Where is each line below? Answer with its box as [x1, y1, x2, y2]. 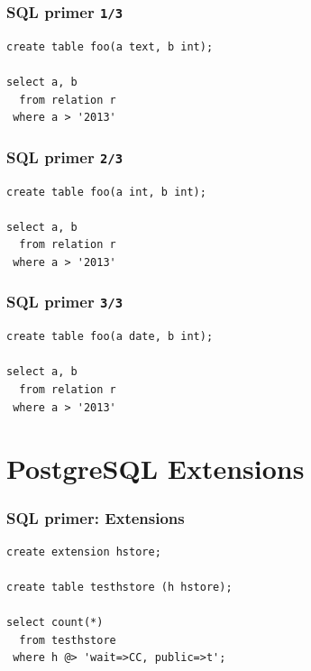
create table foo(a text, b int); [6, 40, 214, 53]
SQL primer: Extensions [6, 506, 185, 529]
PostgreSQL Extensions [6, 450, 305, 487]
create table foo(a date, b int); [6, 330, 214, 344]
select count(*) [6, 616, 104, 630]
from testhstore [19, 633, 116, 647]
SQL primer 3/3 [6, 290, 123, 313]
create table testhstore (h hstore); [6, 581, 233, 594]
